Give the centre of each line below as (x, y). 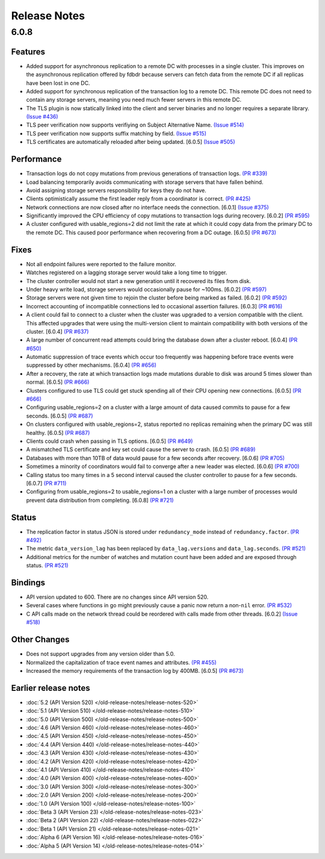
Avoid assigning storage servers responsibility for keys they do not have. (116, 190)
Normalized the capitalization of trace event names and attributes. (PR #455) (121, 662)
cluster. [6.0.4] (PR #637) (57, 331)
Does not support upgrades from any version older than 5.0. (101, 654)
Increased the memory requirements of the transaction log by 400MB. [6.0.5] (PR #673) (135, 670)
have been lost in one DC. (58, 83)
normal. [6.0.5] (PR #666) (58, 382)
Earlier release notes (51, 688)
